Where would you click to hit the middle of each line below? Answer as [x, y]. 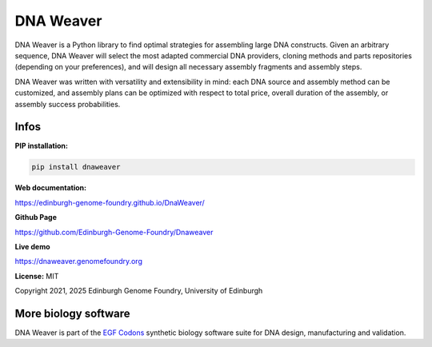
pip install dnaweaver [76, 167]
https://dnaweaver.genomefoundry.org [79, 261]
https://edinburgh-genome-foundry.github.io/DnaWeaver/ [110, 202]
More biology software [73, 313]
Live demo [33, 246]
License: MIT [37, 276]
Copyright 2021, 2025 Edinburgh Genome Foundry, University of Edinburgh [139, 291]
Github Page [36, 217]
